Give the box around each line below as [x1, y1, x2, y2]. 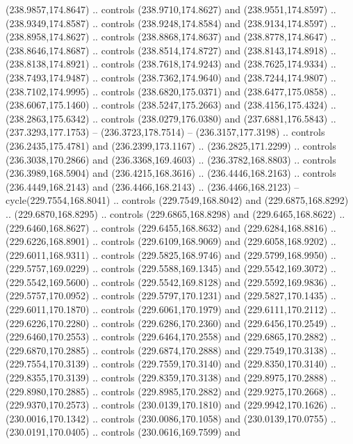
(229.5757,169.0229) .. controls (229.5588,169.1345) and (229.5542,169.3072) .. [6, 261, 336, 276]
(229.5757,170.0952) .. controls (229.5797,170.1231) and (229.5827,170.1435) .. [6, 288, 336, 303]
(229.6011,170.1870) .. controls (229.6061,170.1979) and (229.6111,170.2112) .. [6, 302, 336, 317]
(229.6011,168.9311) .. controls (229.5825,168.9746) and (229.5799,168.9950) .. [6, 247, 336, 262]
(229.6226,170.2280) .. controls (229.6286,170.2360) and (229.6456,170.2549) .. [6, 315, 336, 330]
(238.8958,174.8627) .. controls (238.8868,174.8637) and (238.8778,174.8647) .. [6, 29, 336, 44]
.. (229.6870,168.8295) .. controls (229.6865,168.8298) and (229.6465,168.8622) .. [6, 206, 345, 221]
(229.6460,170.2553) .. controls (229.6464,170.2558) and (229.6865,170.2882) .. [6, 329, 336, 344]
